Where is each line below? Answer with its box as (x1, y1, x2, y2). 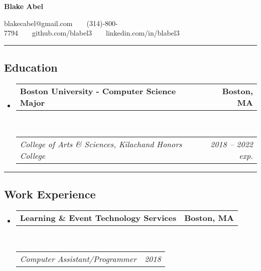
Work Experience (4, 186, 96, 201)
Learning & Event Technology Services (20, 211, 177, 223)
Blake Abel (4, 1, 43, 11)
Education (4, 60, 58, 75)
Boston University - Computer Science (20, 85, 176, 97)
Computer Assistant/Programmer (20, 253, 137, 265)
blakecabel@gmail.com (4, 18, 73, 28)
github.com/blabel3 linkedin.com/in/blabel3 (32, 28, 180, 38)
